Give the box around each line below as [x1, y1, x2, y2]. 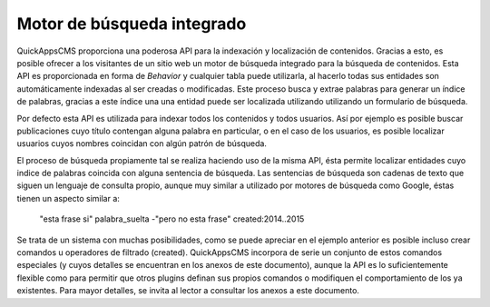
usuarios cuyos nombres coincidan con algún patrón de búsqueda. [16, 138, 268, 149]
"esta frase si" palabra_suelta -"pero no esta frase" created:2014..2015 [39, 213, 305, 224]
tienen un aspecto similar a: [16, 193, 120, 203]
